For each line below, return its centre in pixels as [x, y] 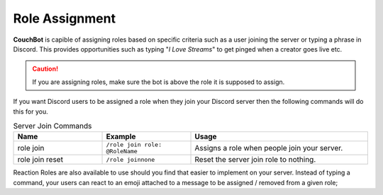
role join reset [40, 160]
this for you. [31, 111]
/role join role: [134, 145]
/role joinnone [131, 159]
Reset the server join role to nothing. [255, 160]
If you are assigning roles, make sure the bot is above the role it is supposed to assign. [159, 82]
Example [121, 136]
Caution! [45, 69]
